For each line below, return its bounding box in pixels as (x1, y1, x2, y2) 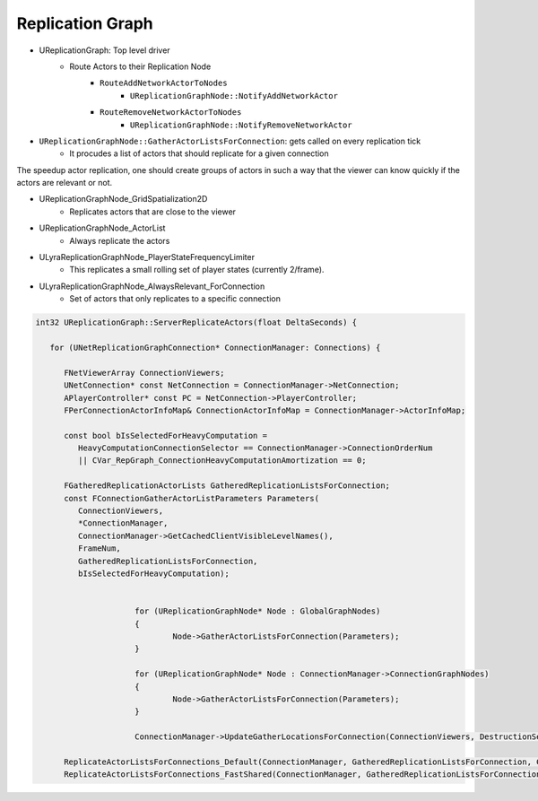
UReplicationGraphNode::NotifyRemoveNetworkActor (130, 119, 353, 130)
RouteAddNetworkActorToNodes (100, 78, 228, 89)
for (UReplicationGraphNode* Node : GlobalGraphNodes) (134, 606, 381, 616)
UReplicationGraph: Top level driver (39, 45, 170, 56)
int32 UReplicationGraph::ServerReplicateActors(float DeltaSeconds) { (35, 318, 358, 327)
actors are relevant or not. (16, 178, 113, 188)
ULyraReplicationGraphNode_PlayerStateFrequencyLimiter (39, 252, 256, 263)
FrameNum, (77, 544, 121, 553)
